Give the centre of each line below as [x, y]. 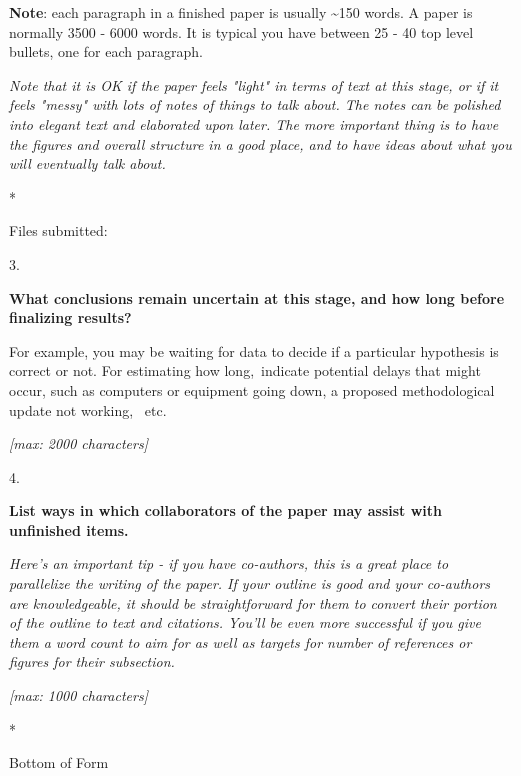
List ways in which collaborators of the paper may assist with [226, 510]
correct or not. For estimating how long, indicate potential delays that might [245, 370]
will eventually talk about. [87, 163]
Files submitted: [58, 230]
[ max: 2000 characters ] [78, 443]
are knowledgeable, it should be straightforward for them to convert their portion [253, 602]
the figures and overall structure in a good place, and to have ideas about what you [260, 143]
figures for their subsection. [92, 661]
